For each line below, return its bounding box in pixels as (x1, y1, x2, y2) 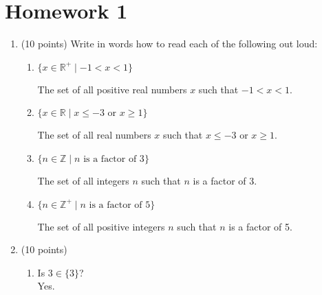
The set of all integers (37, 173, 129, 187)
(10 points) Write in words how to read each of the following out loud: (21, 36, 318, 51)
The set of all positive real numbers (37, 82, 187, 96)
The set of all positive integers (37, 219, 165, 233)
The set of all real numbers (37, 128, 151, 142)
